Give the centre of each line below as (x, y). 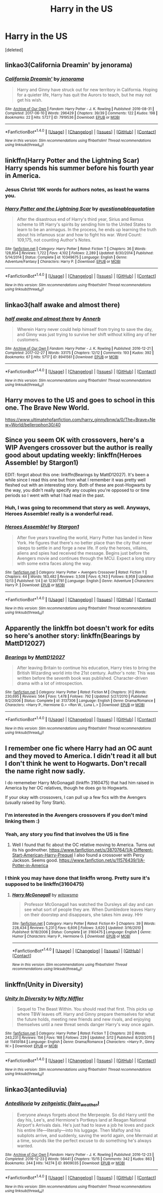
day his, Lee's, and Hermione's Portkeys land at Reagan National (81, 1120)
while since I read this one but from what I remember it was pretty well (75, 480)
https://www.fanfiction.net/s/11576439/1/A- (102, 860)
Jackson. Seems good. (35, 860)
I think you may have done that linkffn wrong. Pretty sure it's (78, 878)
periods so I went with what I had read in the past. (55, 495)
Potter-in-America (30, 866)
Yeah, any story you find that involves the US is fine (67, 834)
